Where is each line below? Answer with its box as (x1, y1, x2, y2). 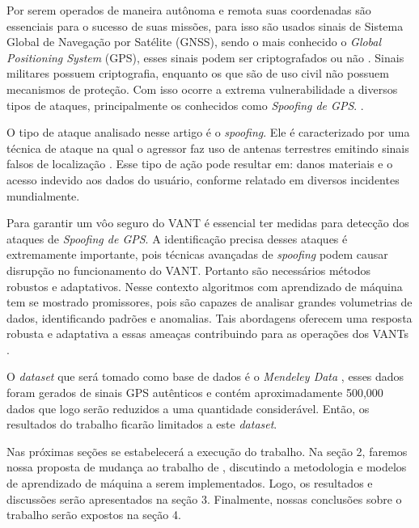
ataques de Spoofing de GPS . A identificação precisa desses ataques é (6, 230, 348, 247)
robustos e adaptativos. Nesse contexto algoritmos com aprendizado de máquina (6, 277, 403, 294)
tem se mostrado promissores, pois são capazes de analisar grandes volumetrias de (6, 294, 413, 310)
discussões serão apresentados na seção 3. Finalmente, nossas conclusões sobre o (6, 490, 402, 507)
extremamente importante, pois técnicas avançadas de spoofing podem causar (6, 246, 388, 263)
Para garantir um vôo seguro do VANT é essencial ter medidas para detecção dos (6, 214, 409, 231)
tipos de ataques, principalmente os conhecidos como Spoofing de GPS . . (6, 96, 364, 113)
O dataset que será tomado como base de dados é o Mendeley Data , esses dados (6, 368, 404, 385)
